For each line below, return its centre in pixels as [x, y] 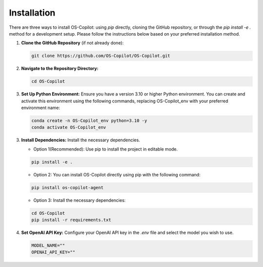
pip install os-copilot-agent [67, 187]
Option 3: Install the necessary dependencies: [80, 200]
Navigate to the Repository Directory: [60, 69]
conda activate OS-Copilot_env [69, 127]
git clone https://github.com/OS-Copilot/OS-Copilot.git [101, 56]
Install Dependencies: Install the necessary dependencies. [81, 140]
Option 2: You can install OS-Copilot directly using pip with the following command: [117, 174]
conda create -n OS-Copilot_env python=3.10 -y [89, 121]
